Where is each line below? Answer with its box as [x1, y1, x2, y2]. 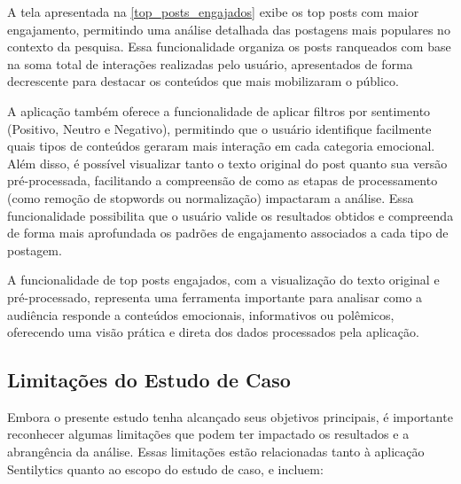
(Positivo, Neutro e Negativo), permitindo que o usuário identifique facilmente [7, 119, 432, 137]
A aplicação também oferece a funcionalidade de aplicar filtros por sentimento [7, 101, 431, 120]
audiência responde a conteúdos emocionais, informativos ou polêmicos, [7, 305, 395, 324]
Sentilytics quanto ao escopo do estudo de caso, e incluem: [7, 459, 324, 478]
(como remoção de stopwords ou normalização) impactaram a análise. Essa [7, 188, 414, 207]
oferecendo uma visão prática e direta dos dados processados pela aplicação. [7, 323, 419, 341]
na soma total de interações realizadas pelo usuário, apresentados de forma [7, 54, 413, 73]
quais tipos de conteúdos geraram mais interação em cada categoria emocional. [7, 137, 435, 155]
